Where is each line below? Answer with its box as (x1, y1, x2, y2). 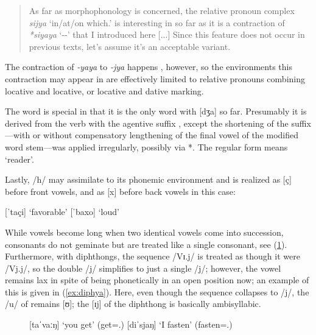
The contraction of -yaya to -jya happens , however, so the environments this (5, 60, 292, 73)
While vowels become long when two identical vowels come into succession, (5, 225, 284, 238)
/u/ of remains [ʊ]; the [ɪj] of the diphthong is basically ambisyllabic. (5, 297, 261, 310)
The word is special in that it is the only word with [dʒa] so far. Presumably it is (5, 105, 307, 118)
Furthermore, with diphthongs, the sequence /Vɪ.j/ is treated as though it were (5, 250, 300, 263)
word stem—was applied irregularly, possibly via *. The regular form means (5, 140, 288, 153)
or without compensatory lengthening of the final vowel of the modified (32, 129, 299, 141)
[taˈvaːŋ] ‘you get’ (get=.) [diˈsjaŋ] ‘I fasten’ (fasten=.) (29, 318, 233, 331)
